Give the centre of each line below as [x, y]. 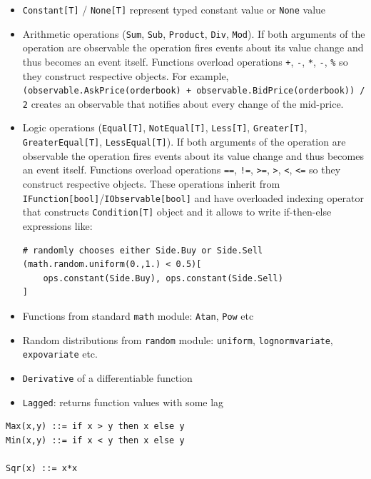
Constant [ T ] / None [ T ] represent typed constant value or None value [174, 9]
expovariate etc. [60, 354]
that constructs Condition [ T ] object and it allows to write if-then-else [177, 212]
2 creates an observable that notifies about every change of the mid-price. [183, 103]
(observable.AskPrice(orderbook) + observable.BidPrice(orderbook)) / [194, 91]
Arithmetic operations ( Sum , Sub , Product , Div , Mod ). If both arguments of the [194, 33]
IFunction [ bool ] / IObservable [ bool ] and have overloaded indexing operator [193, 197]
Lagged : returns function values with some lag [123, 402]
